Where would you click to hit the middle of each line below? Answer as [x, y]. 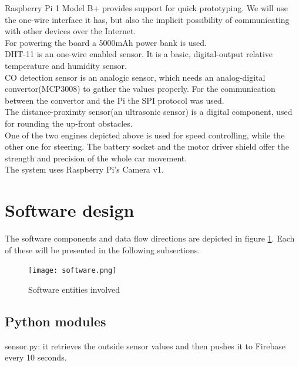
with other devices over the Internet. [70, 31]
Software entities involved [74, 289]
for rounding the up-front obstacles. [69, 123]
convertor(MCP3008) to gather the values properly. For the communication [140, 89]
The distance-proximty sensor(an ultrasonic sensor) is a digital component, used [149, 112]
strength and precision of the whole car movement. [96, 158]
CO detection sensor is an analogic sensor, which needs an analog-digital [135, 77]
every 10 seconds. [36, 357]
